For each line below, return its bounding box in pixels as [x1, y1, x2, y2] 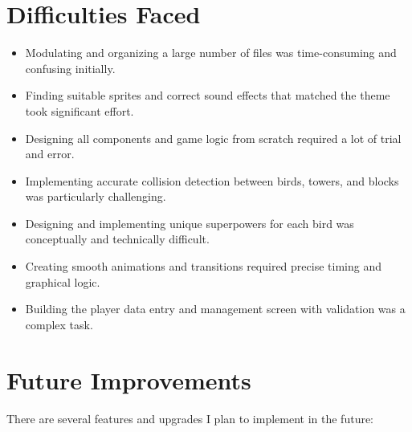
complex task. [25, 316, 93, 332]
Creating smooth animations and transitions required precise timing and [25, 258, 381, 275]
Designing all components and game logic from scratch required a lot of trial [25, 129, 402, 146]
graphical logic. [25, 273, 100, 290]
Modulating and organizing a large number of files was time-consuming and [25, 44, 397, 61]
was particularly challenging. [25, 188, 166, 205]
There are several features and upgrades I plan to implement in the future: [6, 410, 374, 426]
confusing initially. [25, 59, 116, 76]
